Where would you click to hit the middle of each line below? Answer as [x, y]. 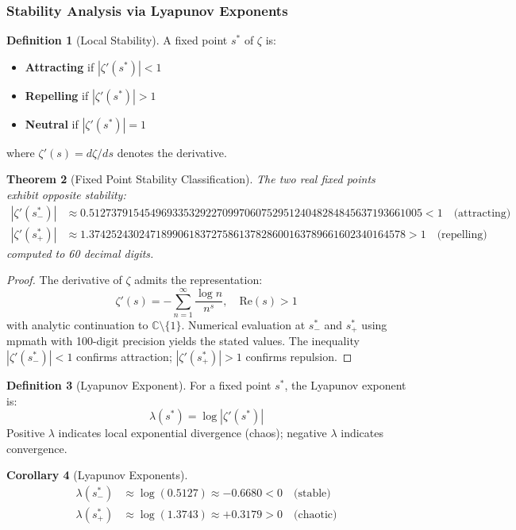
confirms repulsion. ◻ [299, 357]
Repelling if [57, 95]
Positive [26, 433]
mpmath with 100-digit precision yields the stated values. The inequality [183, 341]
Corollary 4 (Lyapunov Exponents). [97, 475]
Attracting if [60, 66]
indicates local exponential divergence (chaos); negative [193, 433]
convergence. [37, 448]
